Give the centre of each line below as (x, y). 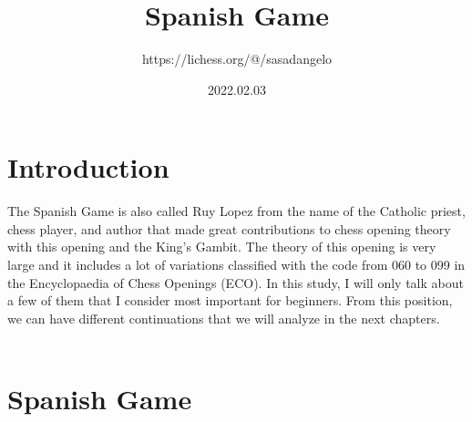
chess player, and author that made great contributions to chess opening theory (229, 228)
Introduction (88, 167)
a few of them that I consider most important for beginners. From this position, (230, 300)
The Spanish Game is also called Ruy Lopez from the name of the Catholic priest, (236, 211)
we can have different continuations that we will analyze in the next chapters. (224, 318)
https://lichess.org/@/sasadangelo (237, 59)
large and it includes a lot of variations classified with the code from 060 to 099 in (236, 265)
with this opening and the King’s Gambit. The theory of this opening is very (222, 247)
